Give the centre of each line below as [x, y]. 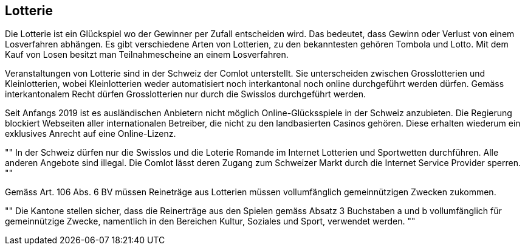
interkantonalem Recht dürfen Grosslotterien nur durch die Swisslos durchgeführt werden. [186, 94]
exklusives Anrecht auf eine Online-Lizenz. [91, 134]
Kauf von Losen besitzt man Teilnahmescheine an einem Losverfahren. [147, 55]
